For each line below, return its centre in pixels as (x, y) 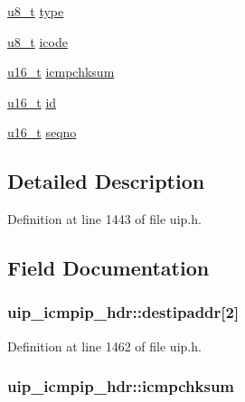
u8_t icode (38, 41)
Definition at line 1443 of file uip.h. (104, 219)
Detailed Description (106, 181)
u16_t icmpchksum (61, 72)
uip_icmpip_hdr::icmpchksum (121, 386)
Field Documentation (108, 268)
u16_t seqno (42, 132)
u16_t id (32, 102)
